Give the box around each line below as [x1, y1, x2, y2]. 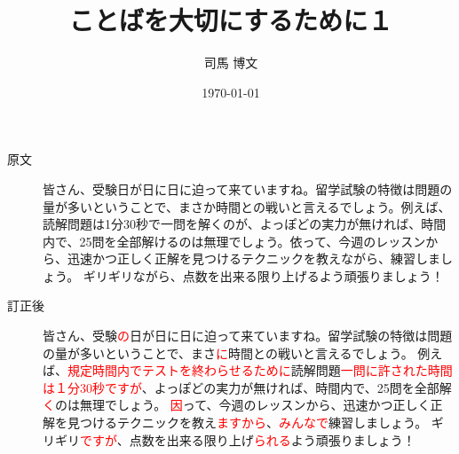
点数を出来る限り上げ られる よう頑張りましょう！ [129, 430, 415, 449]
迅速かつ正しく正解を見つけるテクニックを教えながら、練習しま [67, 249, 440, 268]
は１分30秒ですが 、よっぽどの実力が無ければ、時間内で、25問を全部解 [43, 378, 452, 396]
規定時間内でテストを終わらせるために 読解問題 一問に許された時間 [67, 361, 453, 380]
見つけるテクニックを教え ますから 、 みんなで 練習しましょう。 [67, 413, 428, 432]
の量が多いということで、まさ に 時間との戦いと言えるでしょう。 [43, 343, 414, 362]
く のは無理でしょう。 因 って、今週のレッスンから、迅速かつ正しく [43, 395, 431, 414]
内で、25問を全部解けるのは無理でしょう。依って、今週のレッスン [43, 231, 426, 250]
